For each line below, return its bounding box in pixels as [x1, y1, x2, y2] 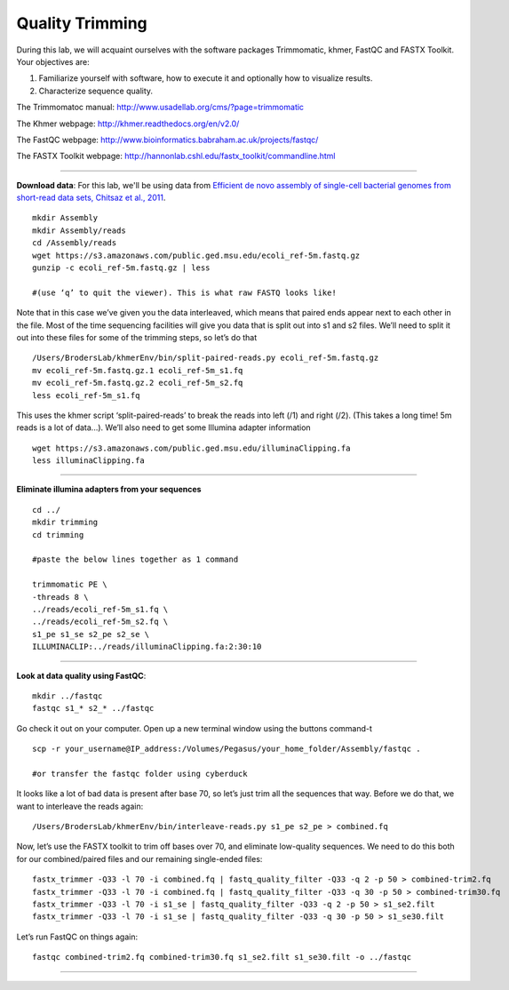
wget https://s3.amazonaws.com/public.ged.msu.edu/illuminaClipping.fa [32, 443, 351, 453]
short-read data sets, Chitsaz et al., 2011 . [16, 192, 166, 204]
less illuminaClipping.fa [32, 456, 146, 466]
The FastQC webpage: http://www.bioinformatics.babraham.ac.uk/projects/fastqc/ [16, 134, 319, 145]
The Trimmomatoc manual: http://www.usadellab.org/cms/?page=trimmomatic [16, 102, 305, 113]
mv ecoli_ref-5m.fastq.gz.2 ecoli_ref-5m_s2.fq [32, 378, 243, 388]
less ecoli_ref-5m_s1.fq [32, 390, 140, 400]
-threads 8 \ [32, 592, 89, 602]
